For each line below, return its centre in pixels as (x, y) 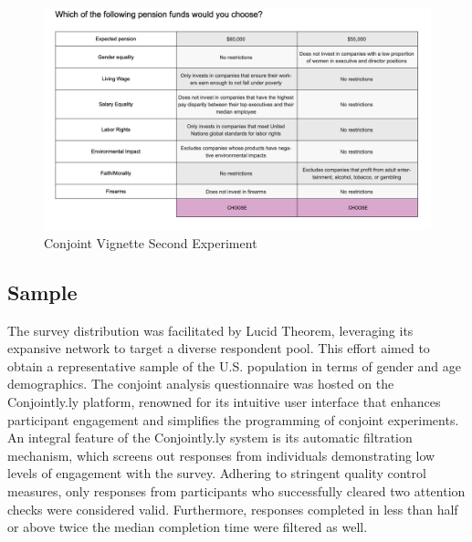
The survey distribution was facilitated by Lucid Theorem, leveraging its (210, 330)
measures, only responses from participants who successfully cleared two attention (236, 491)
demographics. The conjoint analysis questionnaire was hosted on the (201, 384)
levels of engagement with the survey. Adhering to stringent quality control (217, 473)
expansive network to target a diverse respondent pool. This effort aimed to (219, 348)
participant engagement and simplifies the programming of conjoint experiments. (233, 419)
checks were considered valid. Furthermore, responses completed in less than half (233, 509)
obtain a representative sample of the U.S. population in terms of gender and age (235, 365)
